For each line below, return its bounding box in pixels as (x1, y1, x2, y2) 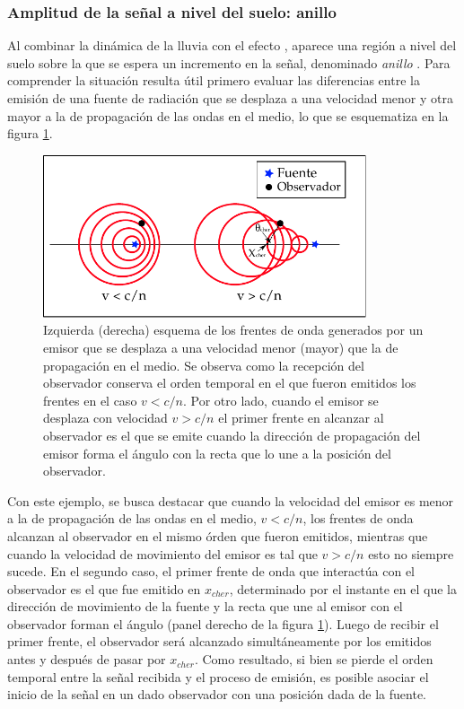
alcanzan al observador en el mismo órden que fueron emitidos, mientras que (7, 526, 428, 545)
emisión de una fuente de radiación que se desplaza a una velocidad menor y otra (7, 89, 453, 107)
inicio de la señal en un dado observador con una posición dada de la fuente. (7, 685, 426, 704)
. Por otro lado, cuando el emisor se (182, 390, 379, 409)
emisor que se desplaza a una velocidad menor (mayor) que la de (43, 337, 398, 356)
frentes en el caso (43, 390, 137, 409)
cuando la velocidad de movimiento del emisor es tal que (7, 544, 318, 563)
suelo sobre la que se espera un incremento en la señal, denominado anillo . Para (7, 53, 451, 72)
